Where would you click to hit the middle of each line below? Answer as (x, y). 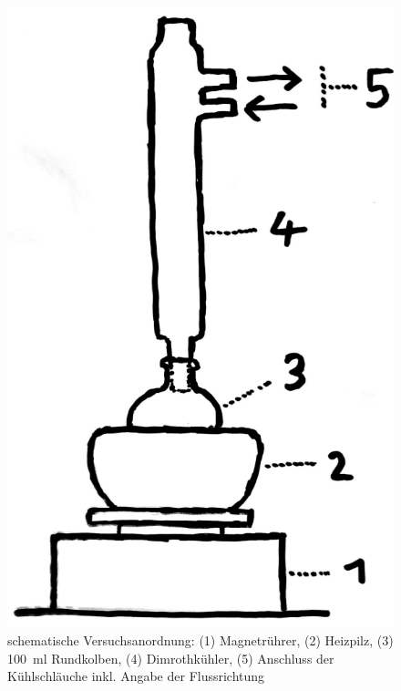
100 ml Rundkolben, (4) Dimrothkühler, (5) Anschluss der (171, 658)
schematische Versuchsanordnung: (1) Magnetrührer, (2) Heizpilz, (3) (200, 640)
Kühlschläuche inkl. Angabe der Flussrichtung (136, 676)
